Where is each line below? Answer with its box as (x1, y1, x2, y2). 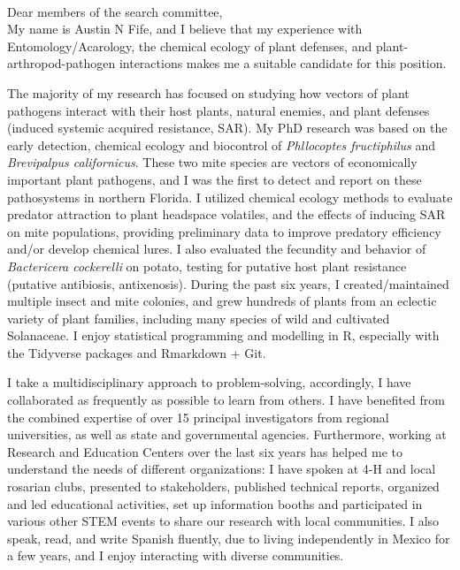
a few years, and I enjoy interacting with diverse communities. (7, 546, 344, 565)
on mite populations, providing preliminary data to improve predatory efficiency (7, 222, 441, 240)
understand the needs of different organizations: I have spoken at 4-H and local (7, 460, 436, 478)
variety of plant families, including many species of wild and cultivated (7, 308, 390, 327)
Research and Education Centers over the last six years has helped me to (7, 442, 403, 460)
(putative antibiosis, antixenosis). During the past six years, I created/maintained (7, 274, 449, 293)
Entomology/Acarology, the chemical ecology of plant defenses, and (7, 36, 372, 55)
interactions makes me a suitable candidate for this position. (119, 54, 447, 72)
